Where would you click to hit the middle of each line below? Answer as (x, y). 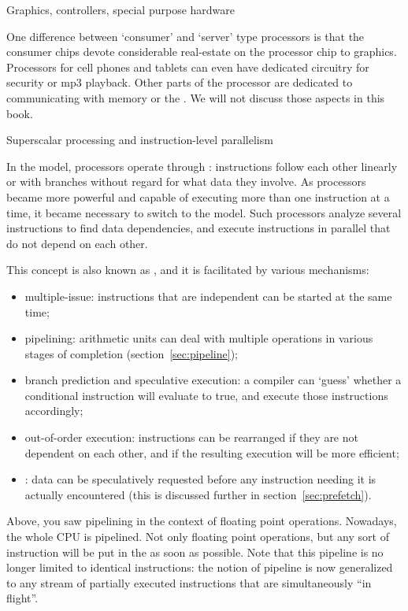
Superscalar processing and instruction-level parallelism (140, 140)
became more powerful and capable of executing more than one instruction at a (198, 196)
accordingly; (54, 411)
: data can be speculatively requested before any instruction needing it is (200, 479)
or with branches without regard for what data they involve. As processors (186, 181)
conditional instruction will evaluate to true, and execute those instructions (206, 395)
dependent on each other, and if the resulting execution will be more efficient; (212, 452)
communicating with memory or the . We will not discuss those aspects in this (196, 97)
